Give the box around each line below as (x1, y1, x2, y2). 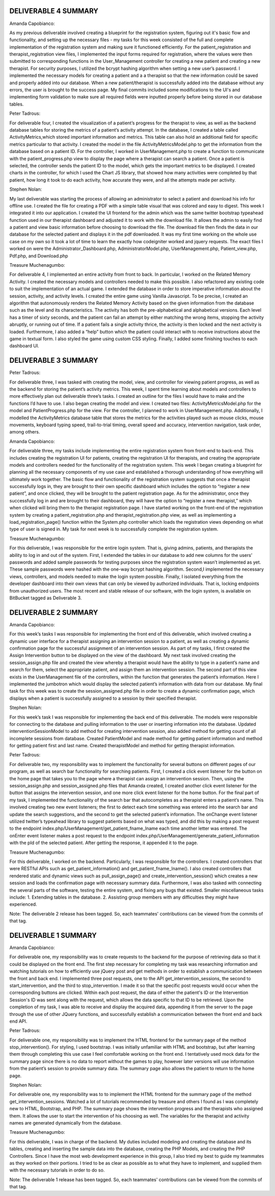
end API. (9, 1018, 28, 1024)
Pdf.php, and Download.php (9, 252, 68, 259)
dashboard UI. (9, 343, 39, 349)
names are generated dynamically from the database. (9, 1119, 122, 1126)
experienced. (9, 901, 38, 907)
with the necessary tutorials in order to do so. (9, 1167, 105, 1173)
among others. (9, 429, 40, 435)
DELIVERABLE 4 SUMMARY (9, 7, 99, 15)
